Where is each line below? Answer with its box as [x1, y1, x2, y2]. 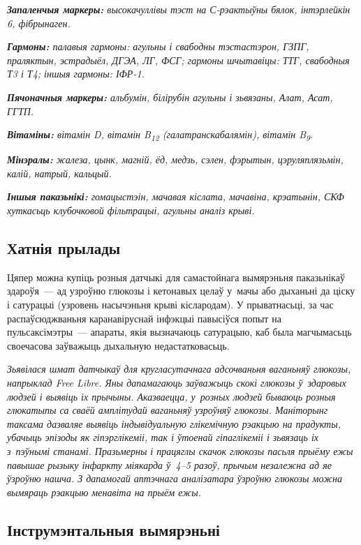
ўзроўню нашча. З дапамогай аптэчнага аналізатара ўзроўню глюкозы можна [7, 471, 343, 486]
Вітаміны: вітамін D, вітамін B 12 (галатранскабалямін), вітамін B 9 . [7, 127, 314, 143]
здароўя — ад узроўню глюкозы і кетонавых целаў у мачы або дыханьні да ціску [7, 283, 355, 298]
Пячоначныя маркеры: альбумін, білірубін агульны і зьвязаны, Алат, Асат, [7, 89, 333, 104]
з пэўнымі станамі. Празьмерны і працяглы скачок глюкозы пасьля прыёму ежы [7, 443, 353, 458]
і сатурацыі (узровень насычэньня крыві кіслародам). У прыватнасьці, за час [7, 297, 334, 312]
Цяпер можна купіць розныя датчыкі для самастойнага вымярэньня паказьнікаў [7, 269, 345, 284]
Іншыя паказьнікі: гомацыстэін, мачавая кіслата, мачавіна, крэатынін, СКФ [7, 189, 344, 204]
